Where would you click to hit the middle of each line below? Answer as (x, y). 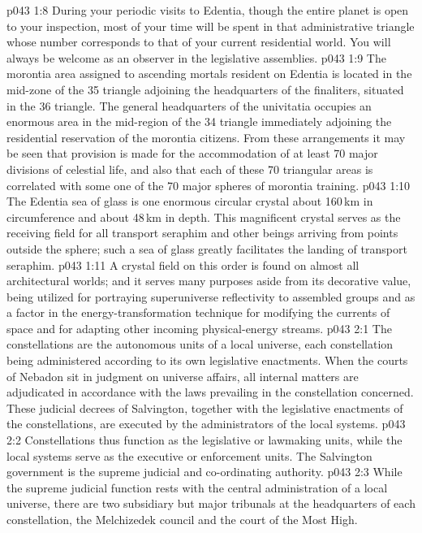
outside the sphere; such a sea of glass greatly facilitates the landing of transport (207, 248)
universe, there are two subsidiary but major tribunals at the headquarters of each (211, 503)
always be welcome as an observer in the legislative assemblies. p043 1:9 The (196, 57)
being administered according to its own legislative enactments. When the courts (207, 360)
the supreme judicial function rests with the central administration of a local (197, 487)
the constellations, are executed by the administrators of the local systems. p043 (206, 424)
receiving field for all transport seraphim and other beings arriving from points (202, 233)
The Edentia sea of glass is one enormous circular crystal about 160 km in (190, 201)
